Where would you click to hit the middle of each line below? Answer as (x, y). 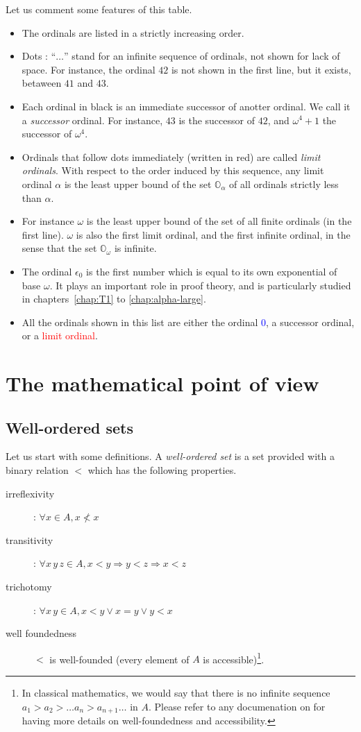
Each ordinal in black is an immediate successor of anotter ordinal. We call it (186, 106)
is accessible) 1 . (234, 658)
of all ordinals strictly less (284, 184)
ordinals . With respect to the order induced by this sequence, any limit (173, 170)
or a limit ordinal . (60, 335)
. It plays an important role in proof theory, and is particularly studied (200, 285)
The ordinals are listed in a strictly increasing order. (133, 32)
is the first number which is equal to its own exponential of (212, 271)
